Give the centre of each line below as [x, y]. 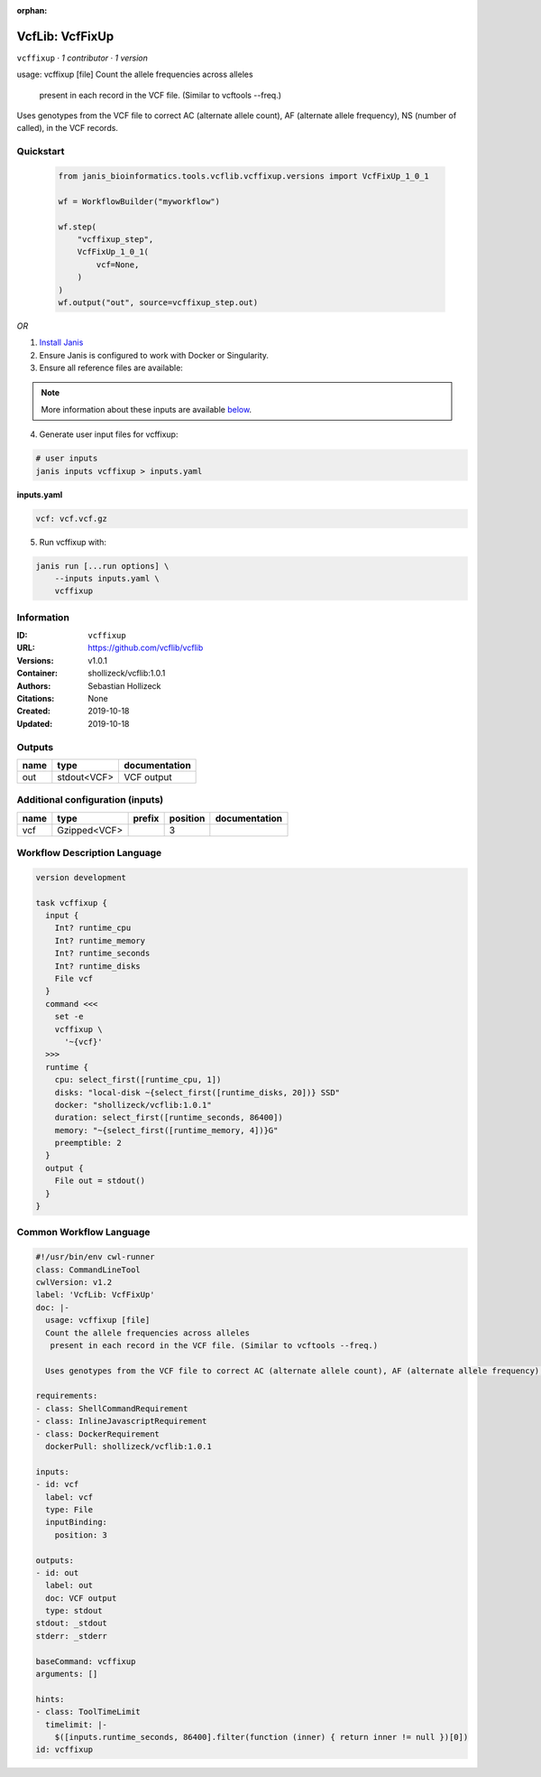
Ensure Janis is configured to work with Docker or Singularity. [154, 355]
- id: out [57, 1572]
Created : [34, 711]
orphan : [32, 10]
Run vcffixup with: [73, 542]
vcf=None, [118, 265]
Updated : [35, 723]
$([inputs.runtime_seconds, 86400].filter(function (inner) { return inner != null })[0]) [261, 1737]
